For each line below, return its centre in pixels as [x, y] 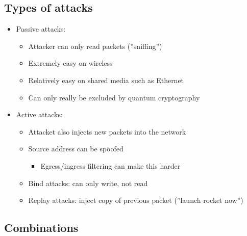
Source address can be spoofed [76, 149]
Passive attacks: [41, 29]
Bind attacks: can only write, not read [88, 183]
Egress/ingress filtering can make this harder [110, 165]
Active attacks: [39, 114]
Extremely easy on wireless [70, 63]
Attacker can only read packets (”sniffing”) [95, 46]
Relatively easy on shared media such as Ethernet [106, 80]
